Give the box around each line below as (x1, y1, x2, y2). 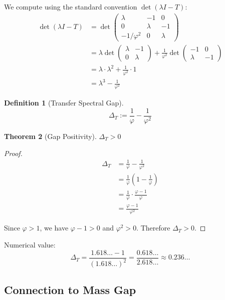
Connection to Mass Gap (4, 282, 136, 297)
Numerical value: (4, 239, 56, 250)
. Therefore (136, 222, 170, 233)
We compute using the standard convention (4, 1, 137, 11)
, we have (40, 222, 69, 233)
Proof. (4, 147, 23, 158)
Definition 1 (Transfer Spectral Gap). (4, 97, 124, 108)
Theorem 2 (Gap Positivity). (4, 130, 97, 141)
